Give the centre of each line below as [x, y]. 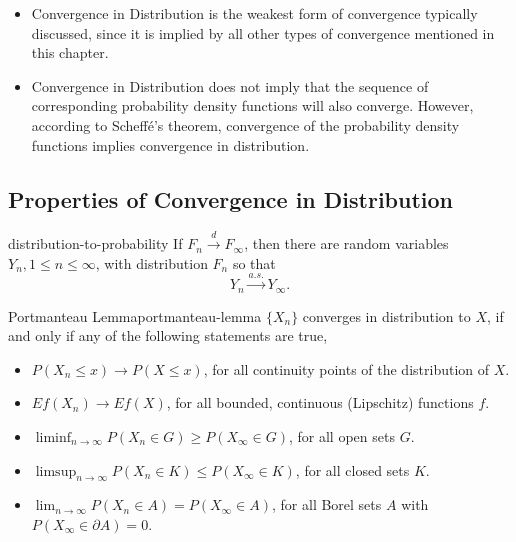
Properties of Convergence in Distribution [231, 198]
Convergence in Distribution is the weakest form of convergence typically [254, 13]
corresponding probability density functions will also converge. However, [252, 105]
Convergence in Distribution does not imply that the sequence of [230, 85]
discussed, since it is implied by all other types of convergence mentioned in [263, 32]
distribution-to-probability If [95, 243]
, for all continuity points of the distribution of [346, 368]
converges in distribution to [386, 315]
